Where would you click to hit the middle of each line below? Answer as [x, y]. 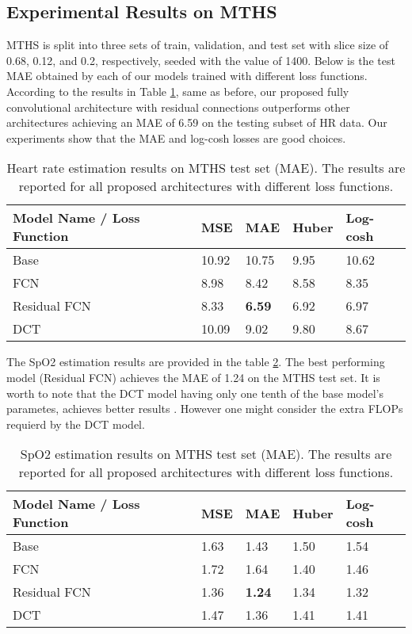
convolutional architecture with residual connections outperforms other [178, 107]
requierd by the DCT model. [76, 424]
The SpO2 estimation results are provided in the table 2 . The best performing [196, 362]
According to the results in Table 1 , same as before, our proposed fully [178, 91]
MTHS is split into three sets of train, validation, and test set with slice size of [198, 45]
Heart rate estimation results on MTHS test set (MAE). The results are [206, 168]
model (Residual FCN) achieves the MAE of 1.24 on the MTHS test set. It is [193, 377]
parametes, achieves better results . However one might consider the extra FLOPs [205, 409]
